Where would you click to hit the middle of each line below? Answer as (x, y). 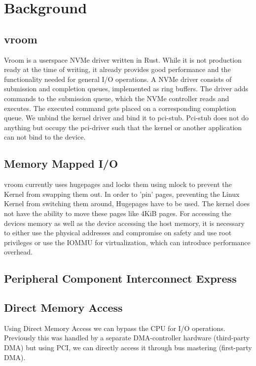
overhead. (18, 252)
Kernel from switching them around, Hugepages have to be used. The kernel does (127, 203)
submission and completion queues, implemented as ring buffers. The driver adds (126, 89)
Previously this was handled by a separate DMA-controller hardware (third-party (127, 338)
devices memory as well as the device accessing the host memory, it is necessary (124, 223)
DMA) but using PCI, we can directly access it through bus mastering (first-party (128, 348)
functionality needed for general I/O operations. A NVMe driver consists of (118, 79)
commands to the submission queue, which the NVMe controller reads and (117, 98)
